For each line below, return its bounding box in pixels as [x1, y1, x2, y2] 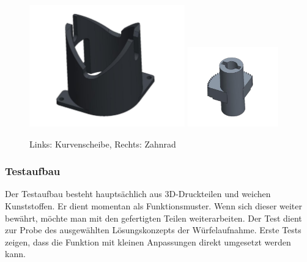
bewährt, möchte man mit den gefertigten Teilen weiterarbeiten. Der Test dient [5, 211, 302, 224]
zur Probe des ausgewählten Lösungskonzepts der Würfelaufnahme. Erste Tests [5, 223, 301, 236]
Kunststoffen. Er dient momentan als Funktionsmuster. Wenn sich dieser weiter [5, 199, 303, 212]
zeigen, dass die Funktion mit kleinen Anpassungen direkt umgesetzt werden [5, 235, 291, 248]
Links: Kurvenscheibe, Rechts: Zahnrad [29, 137, 176, 150]
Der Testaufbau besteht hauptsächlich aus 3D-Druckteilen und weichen [5, 187, 271, 200]
